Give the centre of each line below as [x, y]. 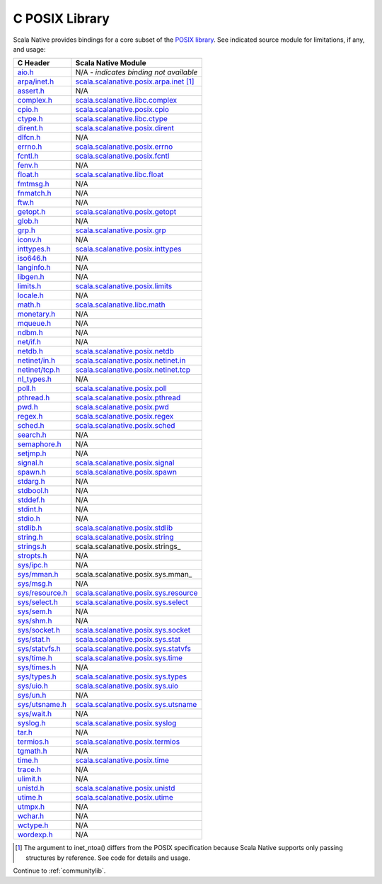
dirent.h [30, 128]
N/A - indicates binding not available [137, 72]
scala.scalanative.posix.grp [121, 230]
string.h [30, 537]
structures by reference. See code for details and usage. [108, 858]
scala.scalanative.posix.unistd [125, 788]
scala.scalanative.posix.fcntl [122, 156]
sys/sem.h [35, 611]
